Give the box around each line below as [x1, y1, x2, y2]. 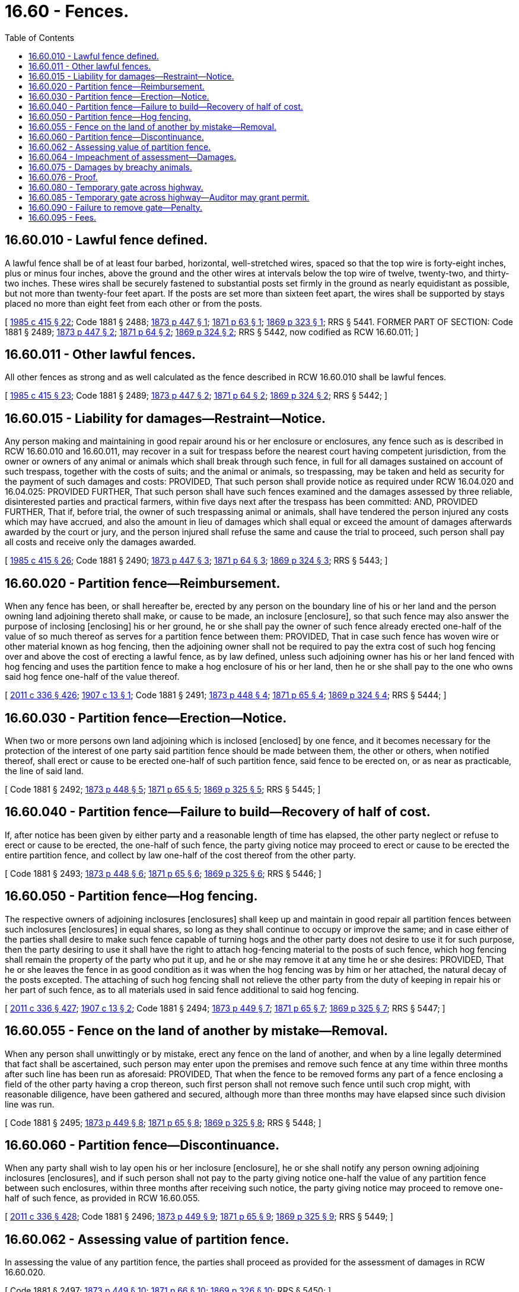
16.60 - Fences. [5, 1, 129, 21]
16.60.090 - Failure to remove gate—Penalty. [28, 202, 203, 212]
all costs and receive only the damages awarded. [5, 537, 196, 548]
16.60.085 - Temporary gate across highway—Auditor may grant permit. [28, 192, 310, 202]
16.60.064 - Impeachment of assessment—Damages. [28, 151, 237, 162]
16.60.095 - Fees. [28, 212, 97, 222]
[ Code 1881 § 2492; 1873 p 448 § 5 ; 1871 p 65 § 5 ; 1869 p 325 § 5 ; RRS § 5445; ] [5, 784, 321, 794]
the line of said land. [5, 765, 84, 776]
